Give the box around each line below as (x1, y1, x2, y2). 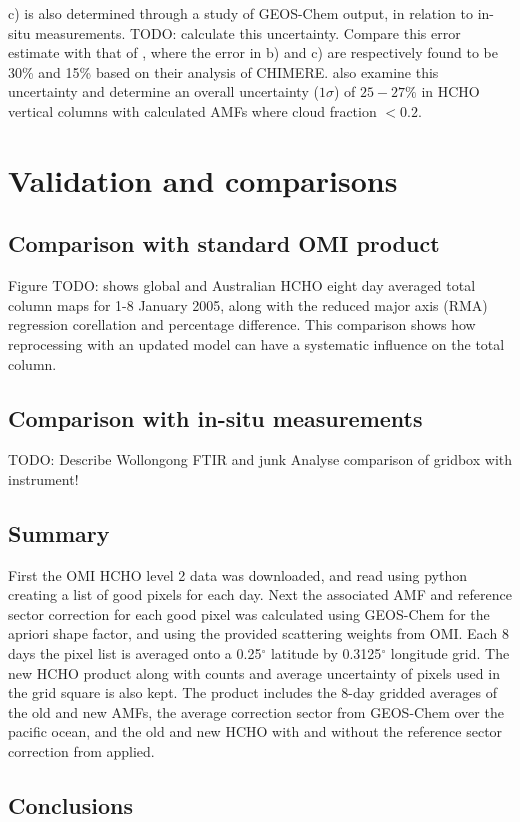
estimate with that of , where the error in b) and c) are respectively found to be (8, 42, 498, 63)
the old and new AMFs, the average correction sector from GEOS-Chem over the (8, 701, 504, 722)
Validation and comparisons (8, 159, 398, 200)
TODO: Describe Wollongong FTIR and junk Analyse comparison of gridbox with (8, 449, 513, 470)
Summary (8, 517, 110, 548)
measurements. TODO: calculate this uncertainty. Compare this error (35, 22, 461, 43)
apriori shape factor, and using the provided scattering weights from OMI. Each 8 (8, 623, 509, 644)
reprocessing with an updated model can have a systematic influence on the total (8, 333, 505, 354)
